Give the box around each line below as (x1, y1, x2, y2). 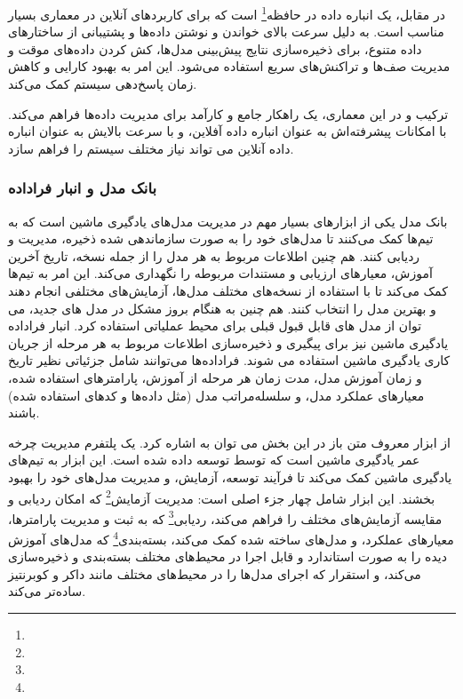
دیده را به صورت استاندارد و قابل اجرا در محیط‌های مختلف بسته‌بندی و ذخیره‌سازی (8, 547, 447, 566)
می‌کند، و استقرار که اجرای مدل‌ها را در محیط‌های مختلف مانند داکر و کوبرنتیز (8, 564, 421, 583)
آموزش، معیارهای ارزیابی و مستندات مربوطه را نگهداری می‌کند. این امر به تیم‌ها (8, 264, 433, 282)
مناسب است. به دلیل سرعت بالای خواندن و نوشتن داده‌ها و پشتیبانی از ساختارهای (8, 22, 444, 41)
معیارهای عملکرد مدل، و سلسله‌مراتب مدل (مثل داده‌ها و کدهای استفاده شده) (8, 385, 425, 404)
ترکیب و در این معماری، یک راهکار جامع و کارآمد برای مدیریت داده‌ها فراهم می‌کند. (8, 104, 449, 123)
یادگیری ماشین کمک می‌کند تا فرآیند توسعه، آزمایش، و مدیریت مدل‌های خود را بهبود (8, 467, 452, 486)
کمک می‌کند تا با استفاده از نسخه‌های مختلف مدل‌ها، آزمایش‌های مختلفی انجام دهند (8, 282, 448, 299)
